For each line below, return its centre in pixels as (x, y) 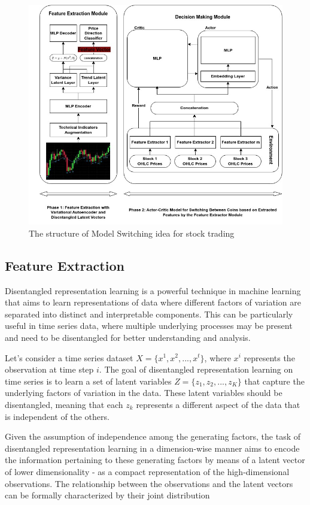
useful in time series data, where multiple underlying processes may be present (149, 326)
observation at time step (49, 369)
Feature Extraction (65, 265)
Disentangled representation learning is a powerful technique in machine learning (153, 290)
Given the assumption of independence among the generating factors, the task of (153, 436)
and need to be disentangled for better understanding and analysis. (128, 337)
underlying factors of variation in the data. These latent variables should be (144, 393)
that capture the (274, 381)
